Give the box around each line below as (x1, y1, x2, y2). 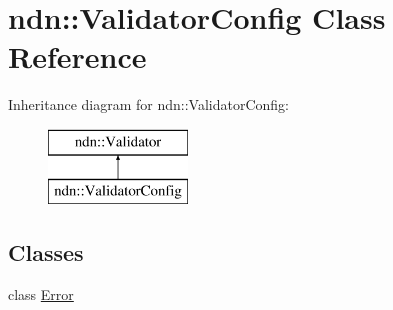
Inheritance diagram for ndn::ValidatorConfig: (8, 94, 290, 115)
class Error (8, 284, 74, 305)
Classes (8, 237, 84, 268)
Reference (8, 36, 147, 77)
